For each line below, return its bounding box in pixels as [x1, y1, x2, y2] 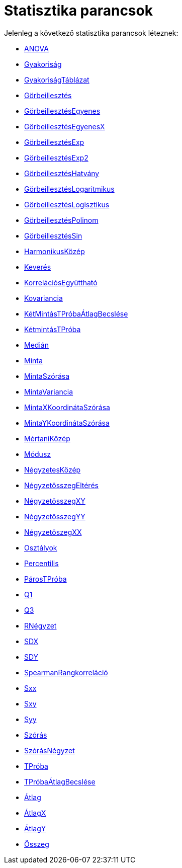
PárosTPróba [24, 574, 67, 583]
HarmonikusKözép [24, 247, 85, 256]
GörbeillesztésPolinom [24, 215, 99, 224]
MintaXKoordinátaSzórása [24, 403, 110, 412]
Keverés [24, 262, 51, 271]
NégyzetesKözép [24, 465, 81, 474]
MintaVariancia [24, 387, 73, 396]
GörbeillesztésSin [24, 231, 82, 240]
